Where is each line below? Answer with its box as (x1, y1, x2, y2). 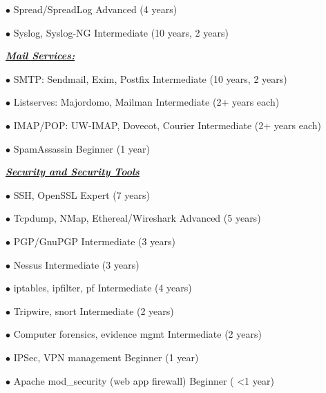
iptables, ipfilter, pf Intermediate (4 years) (13, 280, 192, 295)
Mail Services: (6, 48, 75, 63)
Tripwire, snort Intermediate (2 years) (13, 303, 174, 318)
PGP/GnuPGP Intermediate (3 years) (13, 233, 175, 248)
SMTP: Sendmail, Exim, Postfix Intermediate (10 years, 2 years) (13, 71, 287, 86)
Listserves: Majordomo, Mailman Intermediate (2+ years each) (13, 95, 280, 109)
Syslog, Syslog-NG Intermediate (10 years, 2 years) (13, 25, 229, 39)
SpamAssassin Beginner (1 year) (13, 141, 151, 155)
